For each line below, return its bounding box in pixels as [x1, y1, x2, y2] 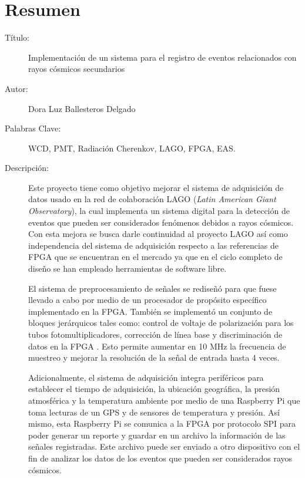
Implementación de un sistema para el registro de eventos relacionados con [28, 51, 297, 63]
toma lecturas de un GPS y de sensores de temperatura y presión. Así [28, 406, 280, 418]
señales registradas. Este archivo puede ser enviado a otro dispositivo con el [28, 440, 300, 453]
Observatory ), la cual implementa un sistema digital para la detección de [28, 205, 290, 217]
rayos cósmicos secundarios [28, 62, 125, 75]
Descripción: [5, 161, 49, 174]
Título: [5, 31, 30, 44]
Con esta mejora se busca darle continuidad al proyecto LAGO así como [28, 228, 288, 240]
